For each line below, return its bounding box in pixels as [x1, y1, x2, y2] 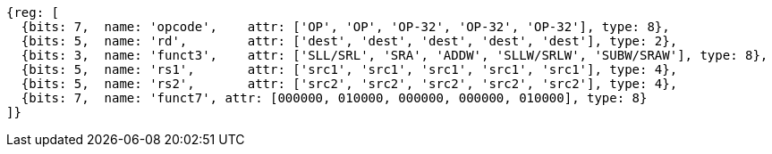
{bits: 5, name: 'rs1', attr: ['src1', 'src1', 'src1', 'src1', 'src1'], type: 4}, [21, 62, 678, 77]
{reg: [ [6, 5, 60, 20]
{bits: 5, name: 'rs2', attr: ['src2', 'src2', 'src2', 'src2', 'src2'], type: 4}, [21, 77, 678, 91]
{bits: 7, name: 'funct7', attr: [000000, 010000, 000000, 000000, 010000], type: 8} [21, 91, 648, 105]
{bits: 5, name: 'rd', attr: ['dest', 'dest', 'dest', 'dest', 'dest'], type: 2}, [21, 34, 678, 48]
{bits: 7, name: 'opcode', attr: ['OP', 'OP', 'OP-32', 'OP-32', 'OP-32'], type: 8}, [21, 20, 670, 34]
